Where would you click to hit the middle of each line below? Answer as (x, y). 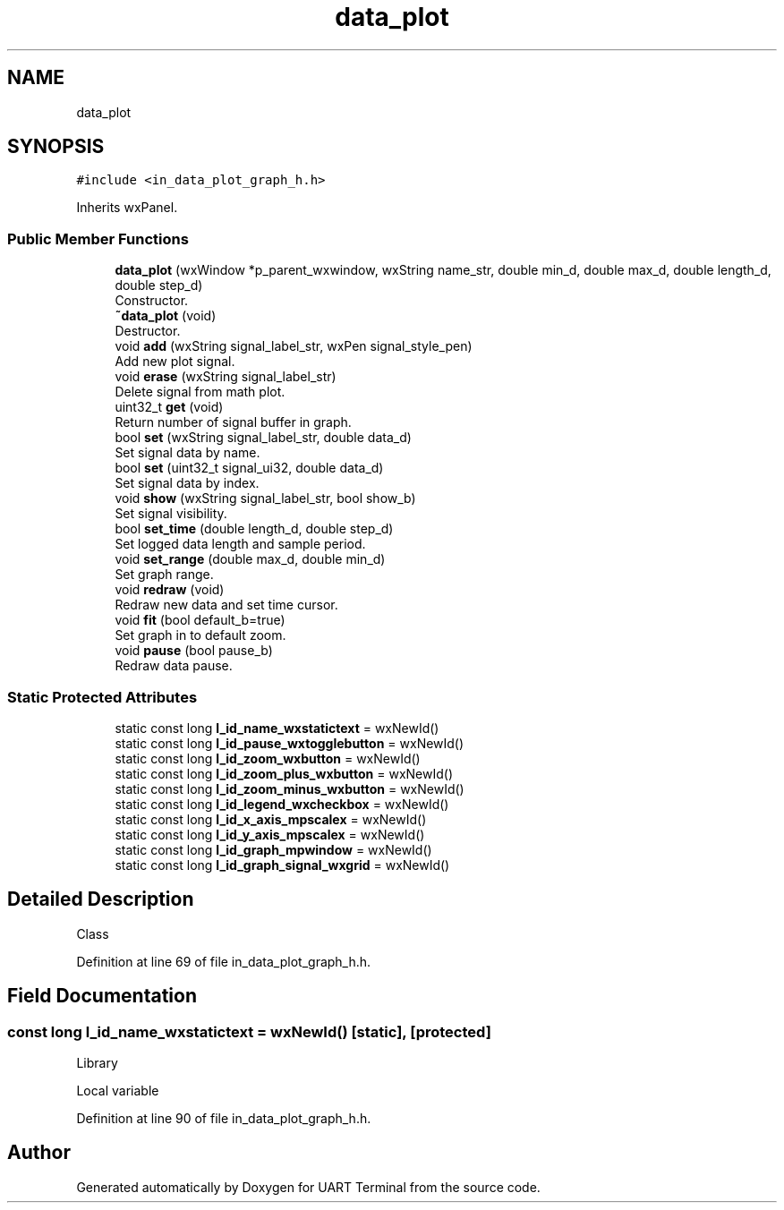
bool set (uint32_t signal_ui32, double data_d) (249, 468)
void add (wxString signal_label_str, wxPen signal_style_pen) (294, 346)
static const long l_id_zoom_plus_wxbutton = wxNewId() (284, 773)
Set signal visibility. (171, 514)
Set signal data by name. (187, 453)
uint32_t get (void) (169, 407)
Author (39, 1153)
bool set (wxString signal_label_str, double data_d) (263, 438)
